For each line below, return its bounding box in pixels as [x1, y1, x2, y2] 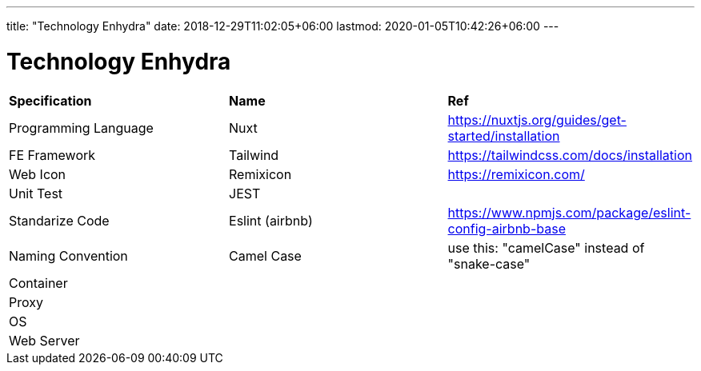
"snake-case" [447, 255, 531, 272]
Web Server [9, 332, 80, 349]
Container [9, 274, 68, 291]
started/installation [447, 127, 560, 144]
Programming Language [9, 119, 154, 136]
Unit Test [9, 185, 63, 201]
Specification [9, 92, 92, 109]
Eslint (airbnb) [229, 212, 313, 229]
